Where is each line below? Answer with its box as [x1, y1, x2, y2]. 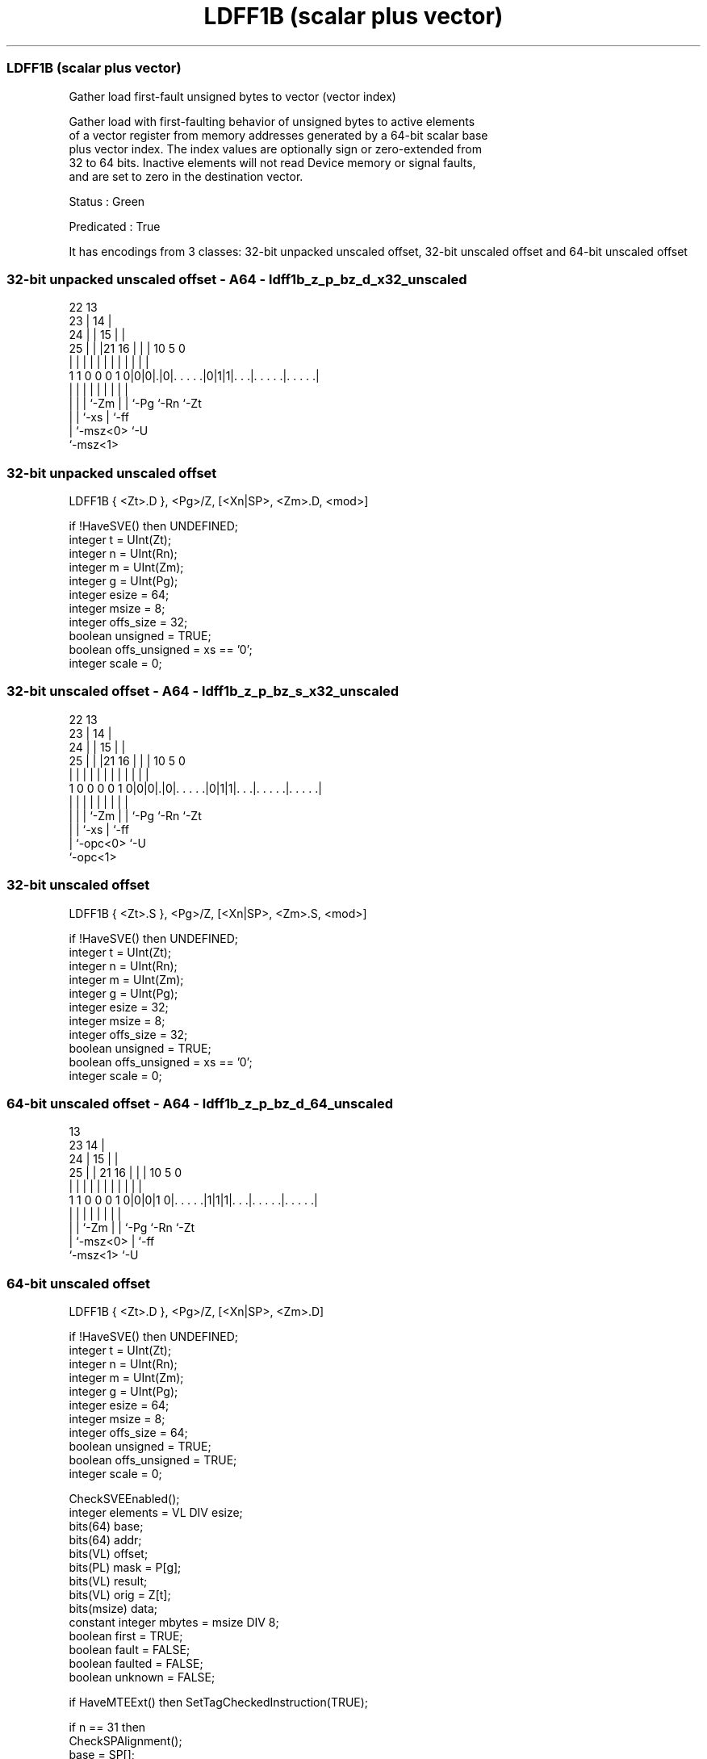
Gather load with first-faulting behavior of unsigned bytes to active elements [69, 114, 475, 128]
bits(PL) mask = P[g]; [69, 1560, 182, 1574]
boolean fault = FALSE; [69, 1643, 190, 1656]
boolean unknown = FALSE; [69, 1670, 215, 1684]
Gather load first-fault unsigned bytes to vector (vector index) [69, 89, 396, 103]
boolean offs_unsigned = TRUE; [69, 1453, 237, 1467]
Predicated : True [69, 219, 161, 233]
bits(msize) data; [69, 1602, 158, 1615]
